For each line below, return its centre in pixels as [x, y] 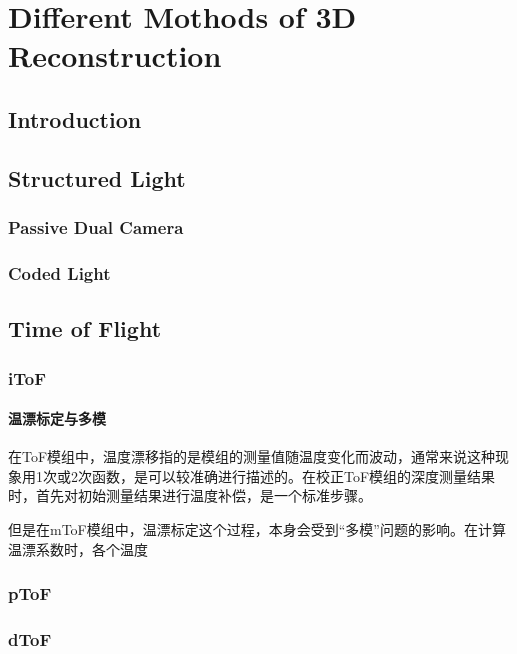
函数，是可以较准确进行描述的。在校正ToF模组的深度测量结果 [293, 475]
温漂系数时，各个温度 [78, 548]
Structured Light [97, 177]
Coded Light [59, 272]
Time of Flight [85, 328]
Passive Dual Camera [96, 227]
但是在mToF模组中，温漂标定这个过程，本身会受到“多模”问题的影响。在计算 [257, 529]
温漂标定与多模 [57, 418]
